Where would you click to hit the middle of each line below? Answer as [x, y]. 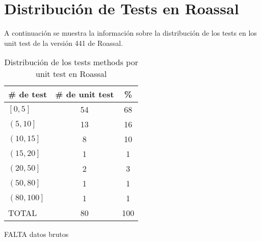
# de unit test [85, 94]
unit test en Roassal [71, 74]
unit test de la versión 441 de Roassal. [64, 43]
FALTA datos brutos [36, 234]
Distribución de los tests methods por [71, 62]
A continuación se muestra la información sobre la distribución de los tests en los [130, 33]
